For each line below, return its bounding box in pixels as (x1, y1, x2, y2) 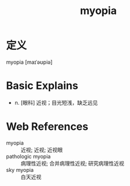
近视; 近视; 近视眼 (20, 146, 63, 153)
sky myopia (6, 166, 34, 173)
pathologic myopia (6, 153, 51, 160)
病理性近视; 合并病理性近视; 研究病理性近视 (20, 160, 125, 167)
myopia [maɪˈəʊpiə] (6, 58, 53, 66)
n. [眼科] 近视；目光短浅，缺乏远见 (14, 99, 98, 106)
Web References (6, 120, 89, 133)
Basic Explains (6, 79, 78, 92)
